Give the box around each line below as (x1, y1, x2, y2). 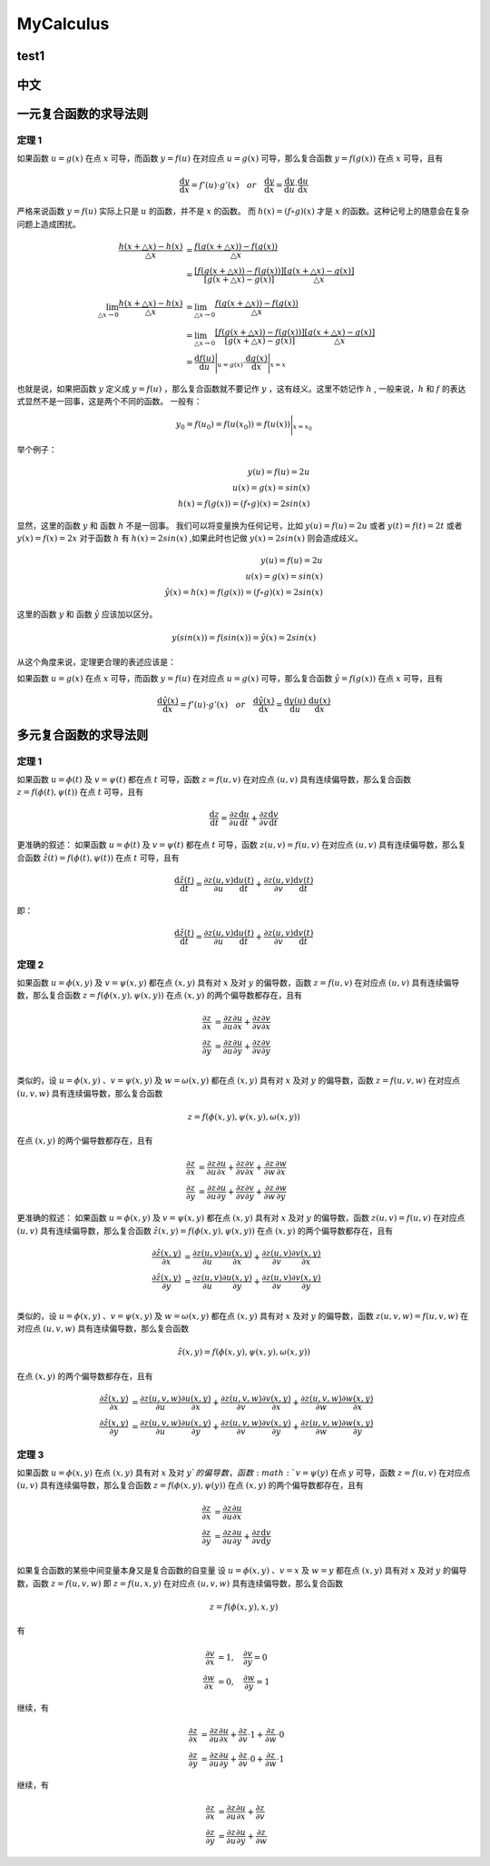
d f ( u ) (193, 353, 215, 363)
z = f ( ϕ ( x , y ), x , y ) (209, 1602, 279, 1612)
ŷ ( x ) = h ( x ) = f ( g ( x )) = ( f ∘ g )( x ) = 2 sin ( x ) (164, 587, 324, 598)
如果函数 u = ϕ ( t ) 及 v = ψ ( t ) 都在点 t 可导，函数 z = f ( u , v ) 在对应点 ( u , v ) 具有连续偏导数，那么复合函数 (16, 773, 412, 785)
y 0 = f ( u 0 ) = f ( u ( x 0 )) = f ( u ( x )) (175, 419, 290, 432)
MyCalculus (16, 14, 110, 34)
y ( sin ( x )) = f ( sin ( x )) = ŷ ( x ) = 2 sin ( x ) (171, 632, 317, 643)
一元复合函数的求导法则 (16, 106, 149, 122)
